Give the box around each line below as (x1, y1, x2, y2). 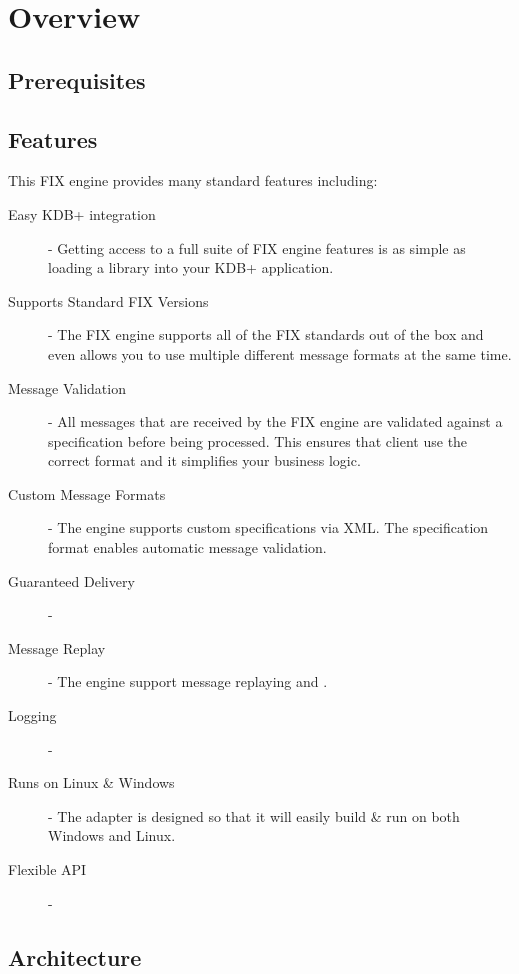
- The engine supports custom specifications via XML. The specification (48, 517, 489, 538)
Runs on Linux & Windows (8, 772, 175, 793)
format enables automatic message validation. (48, 537, 327, 558)
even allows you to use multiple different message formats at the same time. (48, 343, 512, 364)
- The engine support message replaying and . (48, 671, 328, 692)
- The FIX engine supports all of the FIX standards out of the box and (48, 324, 484, 345)
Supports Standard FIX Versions (8, 290, 209, 311)
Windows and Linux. (48, 825, 176, 846)
